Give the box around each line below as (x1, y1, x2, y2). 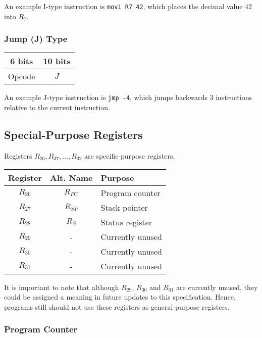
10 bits (43, 55, 71, 67)
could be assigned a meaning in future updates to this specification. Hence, (4, 292, 236, 302)
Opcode (8, 70, 35, 82)
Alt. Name (49, 171, 93, 183)
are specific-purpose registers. (84, 150, 175, 161)
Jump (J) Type (4, 32, 68, 45)
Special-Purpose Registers (4, 127, 143, 142)
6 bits (10, 55, 33, 67)
